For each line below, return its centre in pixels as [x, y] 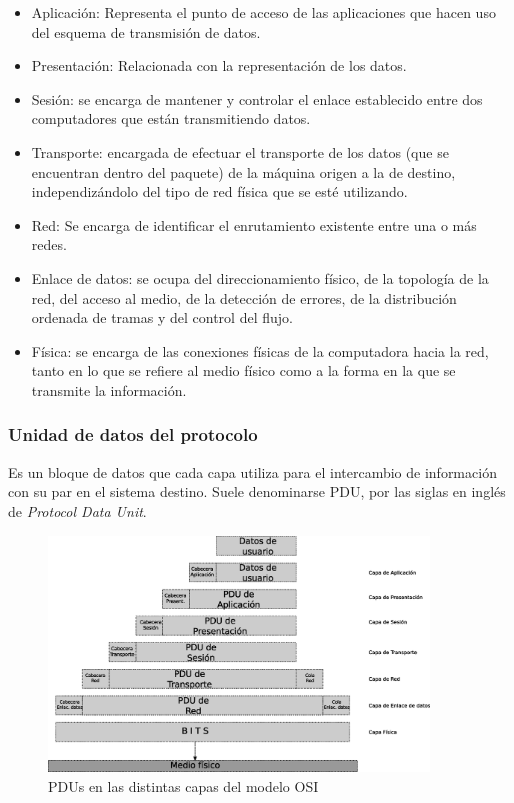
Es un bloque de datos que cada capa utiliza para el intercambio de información [252, 471]
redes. [49, 244]
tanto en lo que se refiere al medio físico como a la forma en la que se [243, 370]
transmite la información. [109, 389]
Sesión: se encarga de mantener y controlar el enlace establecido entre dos [257, 98]
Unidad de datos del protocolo [133, 434]
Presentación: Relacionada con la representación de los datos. [219, 65]
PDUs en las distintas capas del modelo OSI [183, 785]
